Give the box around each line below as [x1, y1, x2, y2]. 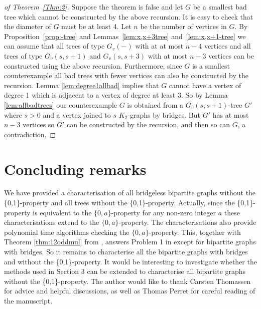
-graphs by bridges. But [127, 109, 200, 120]
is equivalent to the [33, 207, 92, 217]
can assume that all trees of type [4, 41, 105, 51]
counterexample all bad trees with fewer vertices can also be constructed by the [4, 70, 248, 81]
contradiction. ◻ [4, 129, 56, 139]
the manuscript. [4, 295, 53, 305]
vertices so [23, 119, 55, 130]
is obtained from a [127, 99, 184, 110]
